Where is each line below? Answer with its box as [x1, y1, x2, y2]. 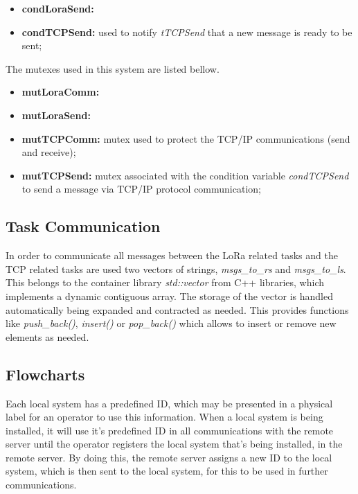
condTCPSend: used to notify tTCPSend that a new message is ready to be [21, 24, 352, 39]
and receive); [21, 145, 76, 159]
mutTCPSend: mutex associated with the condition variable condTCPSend [21, 168, 349, 182]
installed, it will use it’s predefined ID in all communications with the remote [6, 423, 334, 437]
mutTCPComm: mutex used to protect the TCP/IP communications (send [21, 131, 350, 145]
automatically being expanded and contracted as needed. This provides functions [6, 302, 349, 317]
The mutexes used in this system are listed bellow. [6, 61, 220, 76]
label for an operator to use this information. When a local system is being [6, 409, 323, 424]
